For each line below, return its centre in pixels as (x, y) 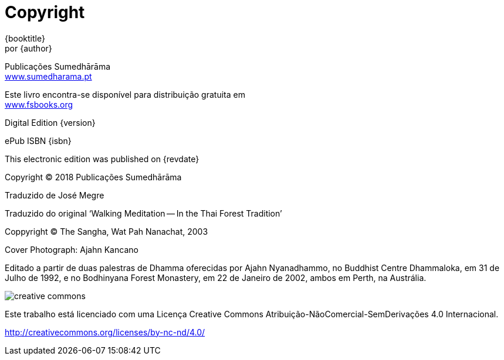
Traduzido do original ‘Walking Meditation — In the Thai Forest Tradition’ (143, 213)
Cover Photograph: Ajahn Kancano (72, 249)
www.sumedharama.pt (48, 76)
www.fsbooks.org (39, 104)
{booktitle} (25, 38)
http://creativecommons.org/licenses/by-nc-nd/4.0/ (105, 332)
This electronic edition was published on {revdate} (102, 159)
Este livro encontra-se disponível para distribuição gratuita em (125, 94)
